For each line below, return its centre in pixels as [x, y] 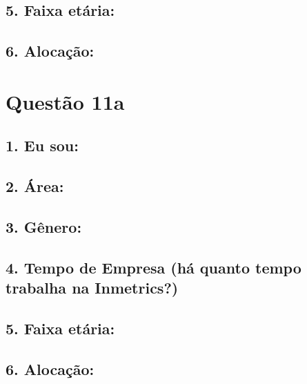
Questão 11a [65, 101]
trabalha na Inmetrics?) [92, 288]
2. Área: [35, 186]
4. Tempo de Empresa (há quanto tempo [153, 267]
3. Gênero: [44, 226]
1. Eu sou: [42, 145]
